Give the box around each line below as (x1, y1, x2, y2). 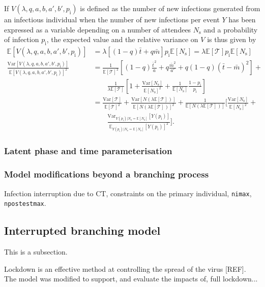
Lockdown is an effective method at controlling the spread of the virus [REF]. (4, 263, 246, 274)
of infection (4, 34, 39, 45)
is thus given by (207, 34, 256, 45)
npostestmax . (4, 198, 46, 208)
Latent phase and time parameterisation (4, 145, 172, 157)
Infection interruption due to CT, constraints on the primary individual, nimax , (4, 188, 252, 198)
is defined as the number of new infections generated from (80, 3, 260, 13)
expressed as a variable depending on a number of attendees (4, 24, 191, 34)
